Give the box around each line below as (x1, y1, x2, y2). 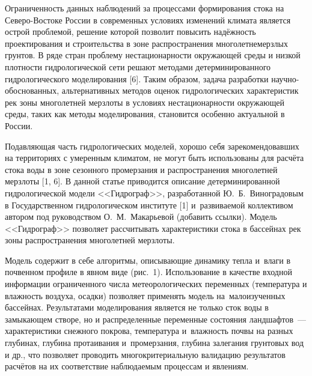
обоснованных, (5, 84, 60, 97)
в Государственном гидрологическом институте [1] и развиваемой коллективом (5, 198, 293, 211)
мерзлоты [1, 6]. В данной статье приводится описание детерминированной (5, 175, 280, 187)
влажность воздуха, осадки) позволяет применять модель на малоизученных (5, 289, 286, 302)
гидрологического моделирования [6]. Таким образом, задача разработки (5, 72, 269, 85)
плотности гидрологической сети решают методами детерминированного (5, 60, 271, 73)
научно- (271, 72, 299, 85)
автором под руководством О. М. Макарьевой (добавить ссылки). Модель (5, 210, 277, 223)
